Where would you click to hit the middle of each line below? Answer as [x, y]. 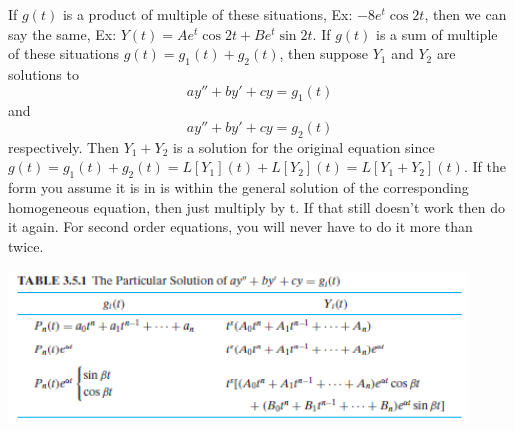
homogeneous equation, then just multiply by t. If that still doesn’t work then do [256, 206]
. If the [484, 166]
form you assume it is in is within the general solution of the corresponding [238, 187]
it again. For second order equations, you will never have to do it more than [240, 226]
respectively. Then [63, 146]
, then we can [465, 14]
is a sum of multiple [437, 33]
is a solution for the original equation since [304, 146]
